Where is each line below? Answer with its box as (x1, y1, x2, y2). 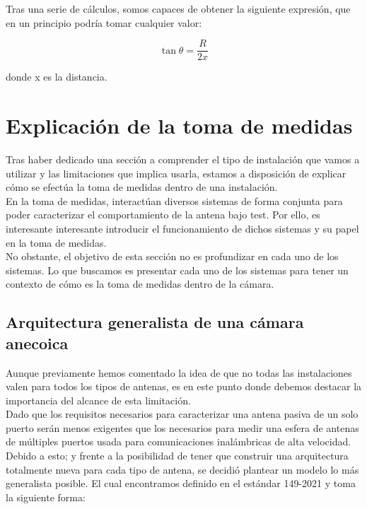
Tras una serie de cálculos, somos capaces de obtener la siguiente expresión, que (6, 1, 351, 16)
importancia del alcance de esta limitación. (6, 392, 191, 407)
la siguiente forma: (6, 489, 86, 504)
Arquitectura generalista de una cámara (6, 311, 304, 333)
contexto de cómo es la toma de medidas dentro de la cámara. (6, 276, 274, 291)
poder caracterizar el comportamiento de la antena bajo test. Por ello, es (6, 207, 320, 222)
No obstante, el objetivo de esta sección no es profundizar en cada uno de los (6, 249, 339, 264)
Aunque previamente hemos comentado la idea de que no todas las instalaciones (6, 365, 352, 380)
